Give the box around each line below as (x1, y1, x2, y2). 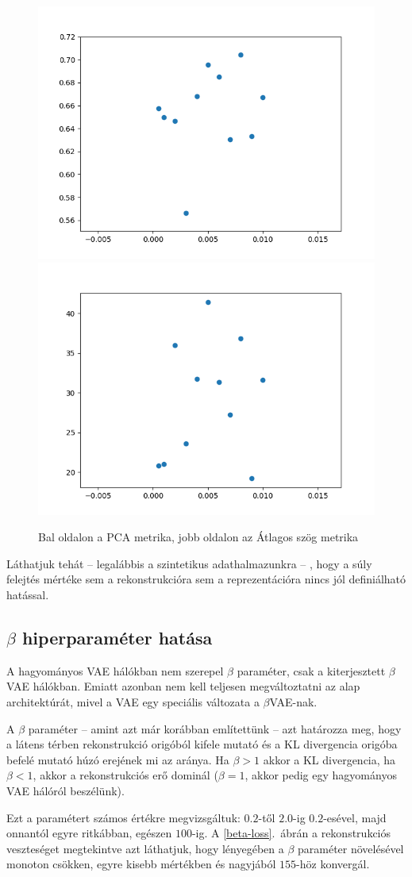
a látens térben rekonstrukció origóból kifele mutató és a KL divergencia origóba (6, 736, 398, 752)
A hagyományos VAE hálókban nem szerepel (6, 662, 224, 679)
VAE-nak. (269, 693, 318, 710)
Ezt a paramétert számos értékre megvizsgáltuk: (6, 809, 241, 825)
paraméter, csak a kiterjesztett (237, 662, 386, 679)
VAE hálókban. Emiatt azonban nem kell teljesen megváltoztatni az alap (6, 678, 360, 694)
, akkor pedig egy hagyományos (245, 767, 397, 783)
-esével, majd (323, 809, 387, 825)
